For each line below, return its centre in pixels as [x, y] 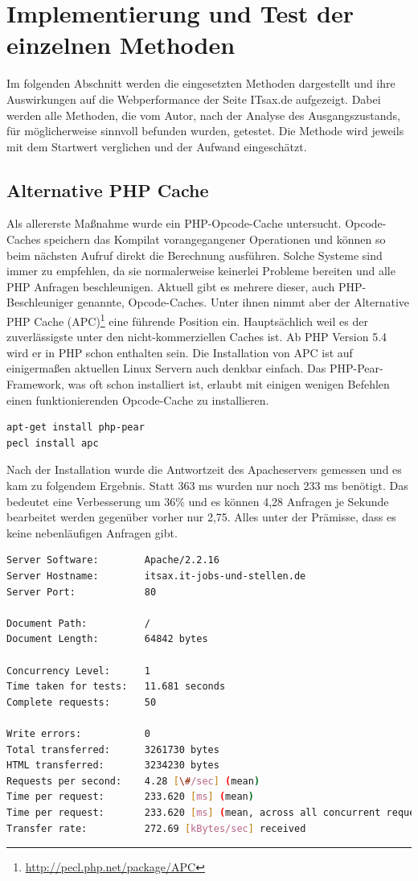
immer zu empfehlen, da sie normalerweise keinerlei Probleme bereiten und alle [201, 271]
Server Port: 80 [82, 592]
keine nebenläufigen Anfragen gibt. [92, 532]
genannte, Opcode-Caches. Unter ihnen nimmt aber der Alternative [244, 302]
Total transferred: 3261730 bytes [113, 749]
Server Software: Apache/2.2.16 [113, 560]
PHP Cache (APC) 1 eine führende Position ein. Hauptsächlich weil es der [187, 320]
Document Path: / [78, 623]
